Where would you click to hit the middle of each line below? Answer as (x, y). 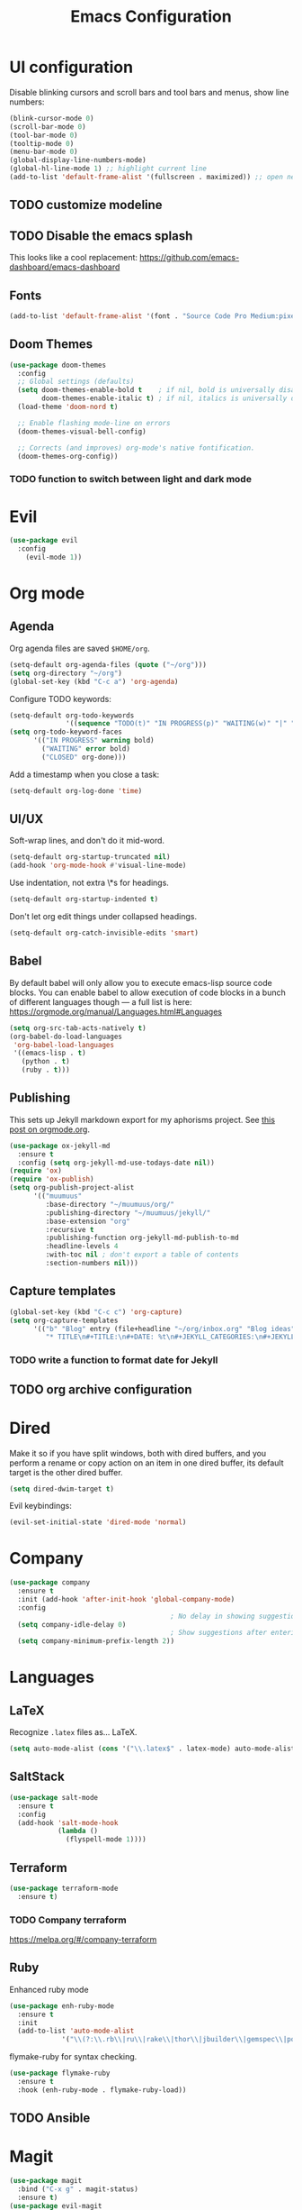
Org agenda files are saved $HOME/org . (80, 648)
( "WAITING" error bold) (86, 749)
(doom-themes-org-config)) (68, 456)
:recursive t (70, 1229)
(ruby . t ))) (45, 1070)
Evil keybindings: (40, 1506)
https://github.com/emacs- (189, 258)
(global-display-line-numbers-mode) (78, 160)
